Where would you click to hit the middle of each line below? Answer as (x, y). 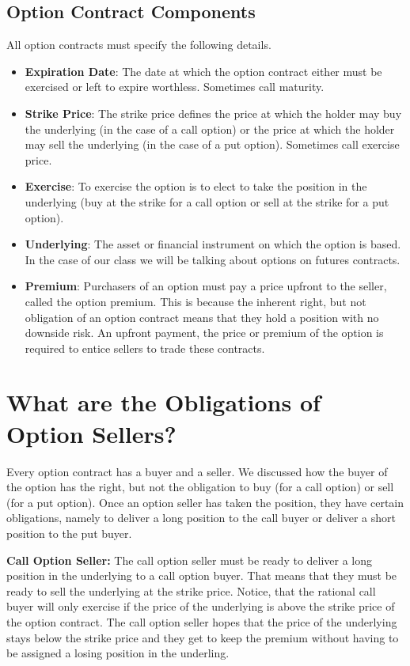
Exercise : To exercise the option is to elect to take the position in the (196, 186)
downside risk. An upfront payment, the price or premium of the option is (204, 333)
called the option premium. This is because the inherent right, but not (196, 301)
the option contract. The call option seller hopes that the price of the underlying (202, 621)
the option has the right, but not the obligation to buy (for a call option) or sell (200, 487)
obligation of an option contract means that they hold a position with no (202, 317)
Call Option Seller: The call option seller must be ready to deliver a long (190, 560)
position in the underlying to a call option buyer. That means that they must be (202, 575)
